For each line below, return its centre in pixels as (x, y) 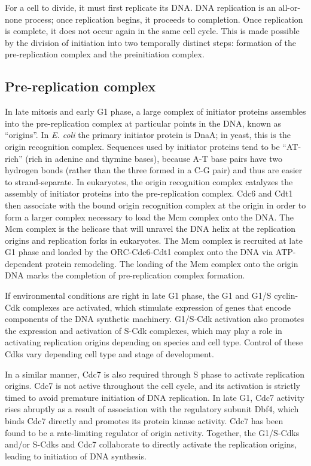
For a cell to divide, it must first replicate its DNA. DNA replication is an (140, 7)
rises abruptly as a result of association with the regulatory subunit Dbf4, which (152, 409)
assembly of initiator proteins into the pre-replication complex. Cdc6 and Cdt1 (149, 193)
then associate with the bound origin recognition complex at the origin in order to (155, 205)
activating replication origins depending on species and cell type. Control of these (154, 342)
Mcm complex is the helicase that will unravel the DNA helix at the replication (150, 229)
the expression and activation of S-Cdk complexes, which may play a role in (144, 330)
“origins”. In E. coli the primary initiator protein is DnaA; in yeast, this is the (148, 135)
